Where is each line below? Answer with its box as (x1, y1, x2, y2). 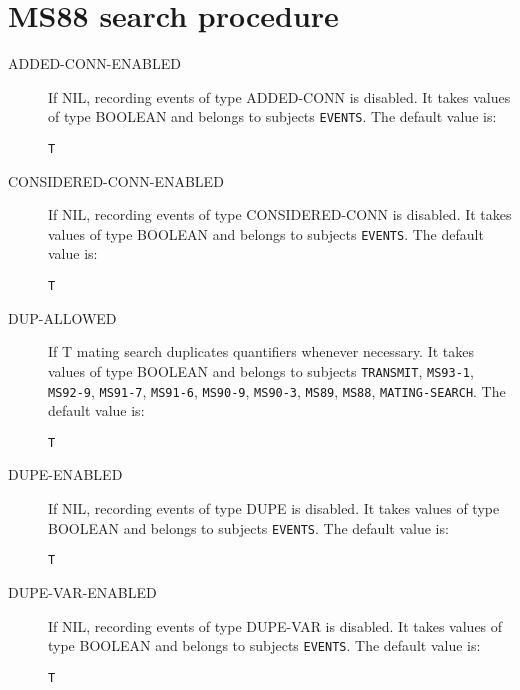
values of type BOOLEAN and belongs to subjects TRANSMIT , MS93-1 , (48, 360, 474, 381)
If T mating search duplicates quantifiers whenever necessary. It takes (48, 341, 475, 362)
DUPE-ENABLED (8, 464, 123, 485)
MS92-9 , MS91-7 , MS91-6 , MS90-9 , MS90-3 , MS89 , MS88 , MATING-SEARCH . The (48, 380, 506, 401)
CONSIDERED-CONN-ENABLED (8, 170, 224, 191)
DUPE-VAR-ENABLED (8, 581, 157, 602)
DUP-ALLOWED (8, 307, 117, 328)
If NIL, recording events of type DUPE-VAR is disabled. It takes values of (48, 615, 503, 636)
